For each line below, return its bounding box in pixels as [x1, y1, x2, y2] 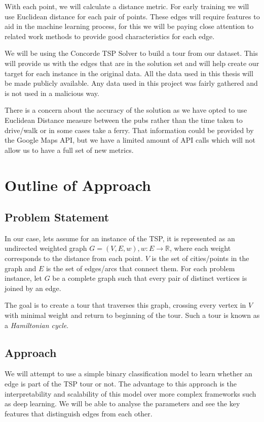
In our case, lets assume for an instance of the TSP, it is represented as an [5, 233, 235, 243]
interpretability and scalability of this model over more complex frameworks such [5, 388, 256, 399]
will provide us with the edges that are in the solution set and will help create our [5, 57, 259, 68]
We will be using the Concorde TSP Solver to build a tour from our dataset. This [5, 48, 258, 58]
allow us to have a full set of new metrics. [5, 144, 134, 155]
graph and [5, 263, 36, 273]
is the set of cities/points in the [152, 253, 249, 264]
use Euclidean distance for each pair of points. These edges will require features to [5, 11, 260, 21]
